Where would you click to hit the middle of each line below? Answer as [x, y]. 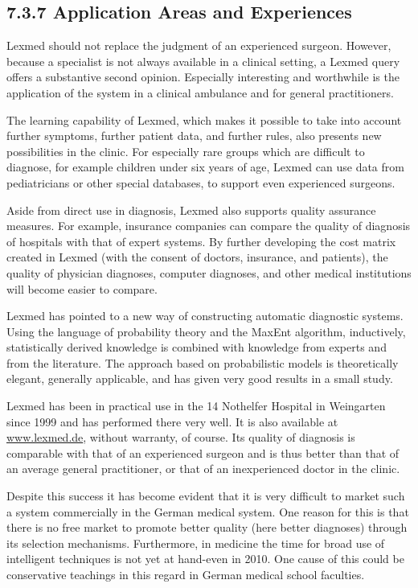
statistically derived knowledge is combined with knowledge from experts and [197, 347]
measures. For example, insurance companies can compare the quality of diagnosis [209, 226]
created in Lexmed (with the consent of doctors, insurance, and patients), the [197, 257]
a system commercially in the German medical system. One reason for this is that [208, 511]
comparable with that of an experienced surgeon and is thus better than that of [203, 452]
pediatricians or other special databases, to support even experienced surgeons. [201, 182]
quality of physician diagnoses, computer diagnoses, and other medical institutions [209, 272]
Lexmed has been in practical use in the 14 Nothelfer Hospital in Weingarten [196, 406]
